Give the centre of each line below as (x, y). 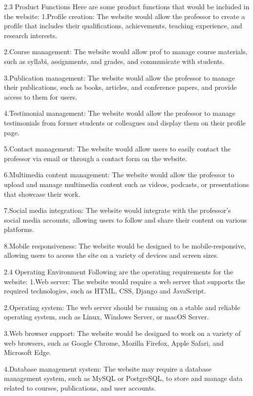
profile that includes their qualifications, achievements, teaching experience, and (123, 26)
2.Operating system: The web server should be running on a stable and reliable (122, 307)
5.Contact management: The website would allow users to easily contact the (117, 149)
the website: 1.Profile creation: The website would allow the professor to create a (125, 16)
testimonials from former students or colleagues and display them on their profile (125, 122)
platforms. (19, 229)
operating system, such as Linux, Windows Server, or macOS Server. (107, 317)
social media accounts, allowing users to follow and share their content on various (126, 219)
